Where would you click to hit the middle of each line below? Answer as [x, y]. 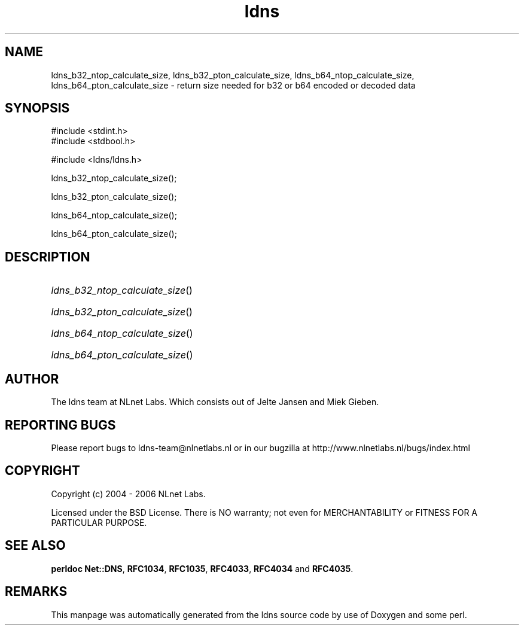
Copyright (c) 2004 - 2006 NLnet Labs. [128, 494]
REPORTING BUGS [60, 425]
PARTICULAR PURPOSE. [99, 522]
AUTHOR [32, 379]
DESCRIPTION [48, 257]
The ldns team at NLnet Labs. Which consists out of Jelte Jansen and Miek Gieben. [215, 402]
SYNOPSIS [37, 108]
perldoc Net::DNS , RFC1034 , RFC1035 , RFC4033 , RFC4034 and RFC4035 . [202, 568]
